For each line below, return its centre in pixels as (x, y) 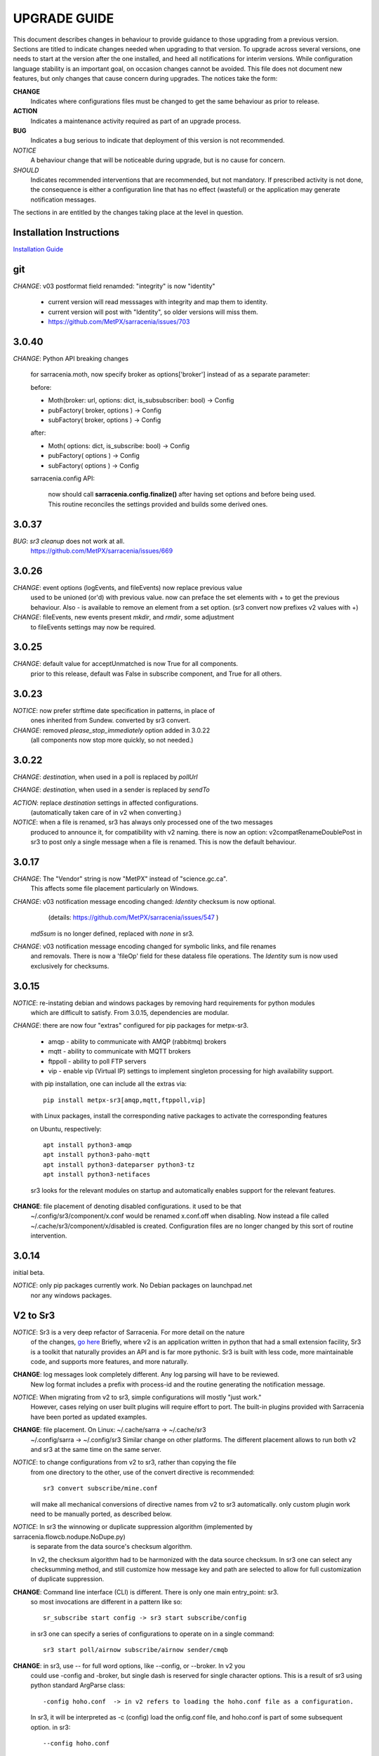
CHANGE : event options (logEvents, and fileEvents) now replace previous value (128, 587)
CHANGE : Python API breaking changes (71, 359)
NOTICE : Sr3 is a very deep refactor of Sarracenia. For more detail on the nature (129, 1332)
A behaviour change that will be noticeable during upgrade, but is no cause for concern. (158, 160)
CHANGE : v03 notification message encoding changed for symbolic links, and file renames (145, 946)
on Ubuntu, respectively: (66, 1129)
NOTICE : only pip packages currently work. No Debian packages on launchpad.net (133, 1285)
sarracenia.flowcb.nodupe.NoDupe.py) (69, 1536)
